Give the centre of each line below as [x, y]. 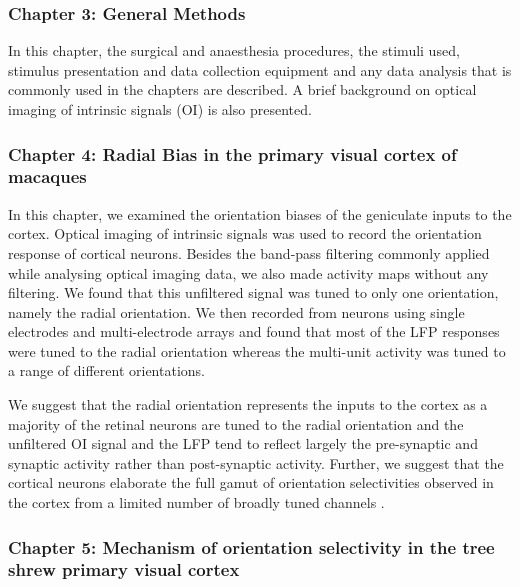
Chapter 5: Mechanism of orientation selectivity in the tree [251, 546]
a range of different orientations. [106, 370]
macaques [47, 176]
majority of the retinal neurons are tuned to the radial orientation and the [236, 423]
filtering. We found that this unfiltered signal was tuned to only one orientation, [253, 292]
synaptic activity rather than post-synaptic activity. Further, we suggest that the [256, 462]
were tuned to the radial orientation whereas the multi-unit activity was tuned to [257, 350]
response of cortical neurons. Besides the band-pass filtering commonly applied [249, 252]
